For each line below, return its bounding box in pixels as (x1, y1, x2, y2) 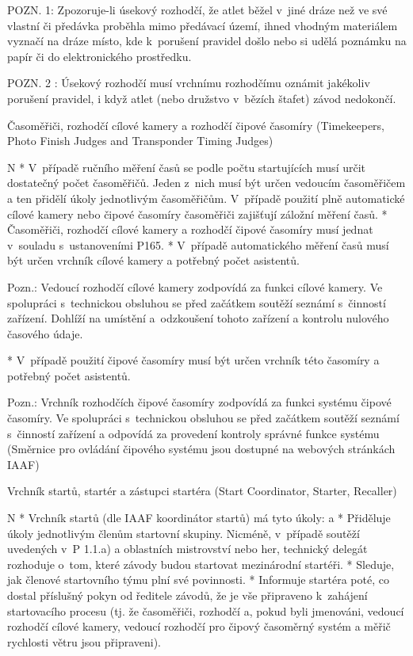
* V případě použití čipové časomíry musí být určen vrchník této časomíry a (7, 352, 380, 368)
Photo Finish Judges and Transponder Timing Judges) (7, 132, 273, 149)
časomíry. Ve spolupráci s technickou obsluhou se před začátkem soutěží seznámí (7, 410, 400, 426)
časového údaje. (7, 325, 83, 341)
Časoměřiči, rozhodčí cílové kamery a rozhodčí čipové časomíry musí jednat (7, 221, 373, 238)
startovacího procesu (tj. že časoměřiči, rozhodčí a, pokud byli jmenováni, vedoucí (7, 602, 404, 619)
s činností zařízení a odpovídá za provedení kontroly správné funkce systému (7, 425, 380, 441)
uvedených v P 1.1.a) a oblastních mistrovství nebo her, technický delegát (7, 540, 368, 557)
